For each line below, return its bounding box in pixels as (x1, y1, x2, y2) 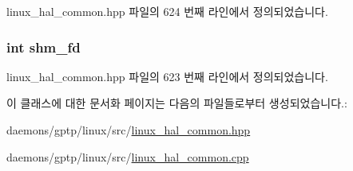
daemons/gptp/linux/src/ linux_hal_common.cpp (6, 148, 249, 165)
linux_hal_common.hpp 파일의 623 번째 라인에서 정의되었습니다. (6, 68, 328, 84)
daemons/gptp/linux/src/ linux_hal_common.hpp (6, 122, 251, 138)
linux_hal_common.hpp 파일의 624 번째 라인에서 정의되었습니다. (6, 3, 328, 19)
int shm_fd (6, 37, 81, 56)
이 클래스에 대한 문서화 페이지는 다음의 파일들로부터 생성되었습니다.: (6, 95, 347, 111)
